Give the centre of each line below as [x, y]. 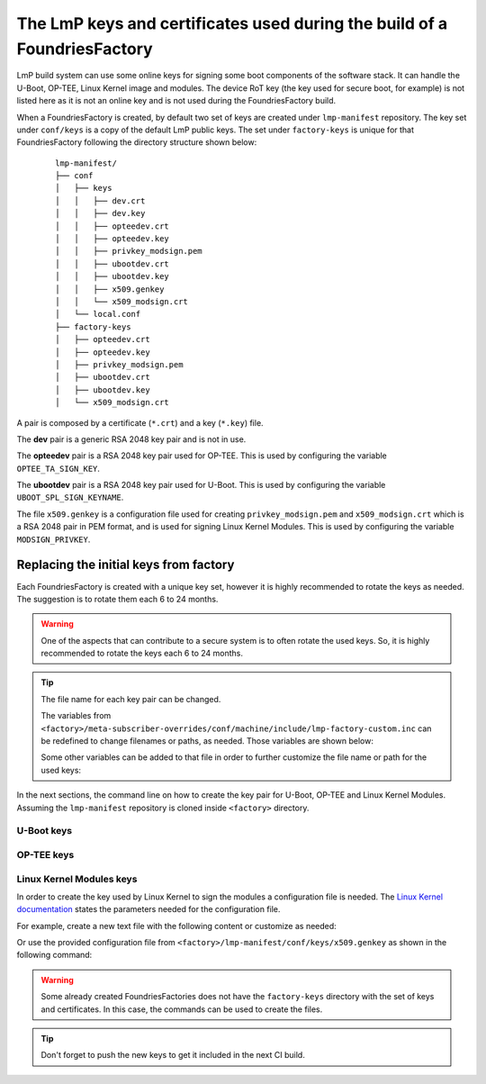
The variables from [76, 716]
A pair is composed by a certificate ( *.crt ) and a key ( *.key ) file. [140, 422]
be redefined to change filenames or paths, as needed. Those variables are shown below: [207, 741]
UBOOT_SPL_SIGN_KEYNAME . [70, 497]
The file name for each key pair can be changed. [131, 699]
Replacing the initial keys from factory [126, 565]
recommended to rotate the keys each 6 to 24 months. [142, 654]
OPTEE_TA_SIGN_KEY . [58, 468]
